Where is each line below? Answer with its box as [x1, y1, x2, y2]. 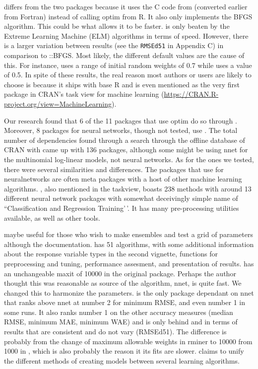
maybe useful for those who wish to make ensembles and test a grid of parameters [4, 229, 253, 240]
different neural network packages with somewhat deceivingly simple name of [4, 193, 238, 203]
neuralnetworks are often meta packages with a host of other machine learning [4, 174, 242, 184]
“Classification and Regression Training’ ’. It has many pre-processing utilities [4, 202, 239, 213]
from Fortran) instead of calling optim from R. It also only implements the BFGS [4, 11, 253, 21]
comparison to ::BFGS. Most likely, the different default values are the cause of [4, 50, 245, 61]
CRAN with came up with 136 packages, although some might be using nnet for [4, 144, 248, 155]
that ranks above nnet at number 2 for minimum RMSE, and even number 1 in [4, 297, 245, 307]
